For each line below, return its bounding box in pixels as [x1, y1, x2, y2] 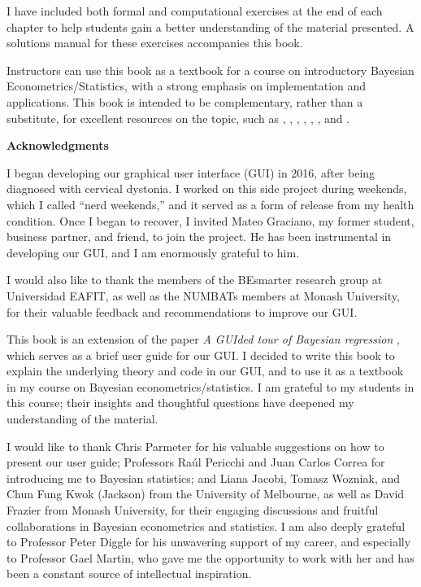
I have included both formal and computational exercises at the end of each [7, 2, 383, 19]
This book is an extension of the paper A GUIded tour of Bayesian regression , [7, 331, 400, 348]
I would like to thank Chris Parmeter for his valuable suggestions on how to [7, 437, 384, 454]
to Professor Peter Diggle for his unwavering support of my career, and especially [7, 533, 411, 550]
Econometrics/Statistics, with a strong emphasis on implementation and [7, 77, 367, 94]
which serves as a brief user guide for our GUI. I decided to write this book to [7, 346, 395, 363]
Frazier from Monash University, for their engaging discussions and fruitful [7, 502, 379, 519]
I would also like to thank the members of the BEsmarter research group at [7, 271, 383, 288]
